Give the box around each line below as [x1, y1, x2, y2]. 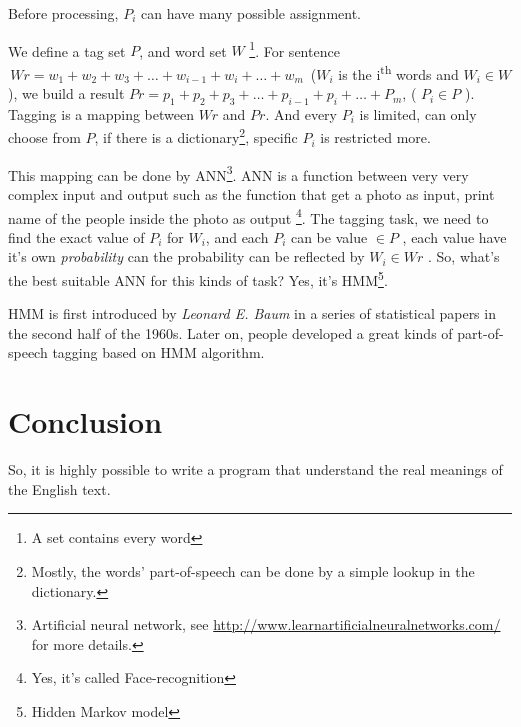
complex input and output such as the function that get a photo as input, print [8, 183, 495, 204]
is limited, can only [359, 103, 477, 124]
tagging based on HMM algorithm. [52, 342, 265, 363]
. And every [265, 103, 338, 124]
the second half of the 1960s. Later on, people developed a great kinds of [8, 322, 453, 343]
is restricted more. [320, 127, 431, 148]
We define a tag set [8, 40, 126, 61]
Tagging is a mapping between [8, 103, 194, 124]
